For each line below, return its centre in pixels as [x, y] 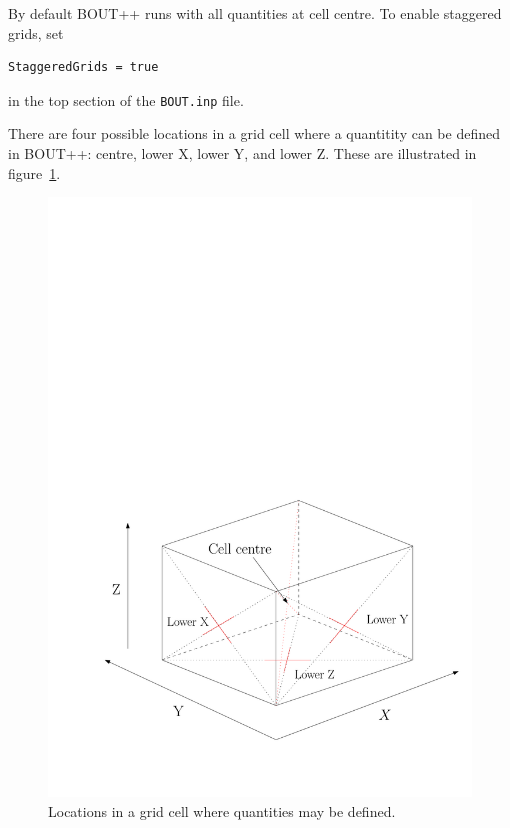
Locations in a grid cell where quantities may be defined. [222, 810]
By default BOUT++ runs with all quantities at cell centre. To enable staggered [255, 13]
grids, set [36, 32]
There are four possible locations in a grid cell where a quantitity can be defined [254, 133]
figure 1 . [34, 172]
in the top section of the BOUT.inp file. [126, 99]
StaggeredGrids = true [83, 67]
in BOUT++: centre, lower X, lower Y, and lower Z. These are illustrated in [242, 153]
